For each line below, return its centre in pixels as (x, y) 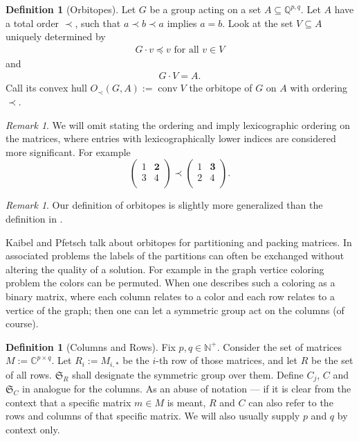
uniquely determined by (56, 36)
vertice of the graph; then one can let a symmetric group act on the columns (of (175, 310)
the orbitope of (221, 88)
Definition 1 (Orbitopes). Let (71, 9)
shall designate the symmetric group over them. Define (188, 374)
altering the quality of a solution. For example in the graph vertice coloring (165, 269)
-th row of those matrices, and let (227, 360)
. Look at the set (258, 23)
